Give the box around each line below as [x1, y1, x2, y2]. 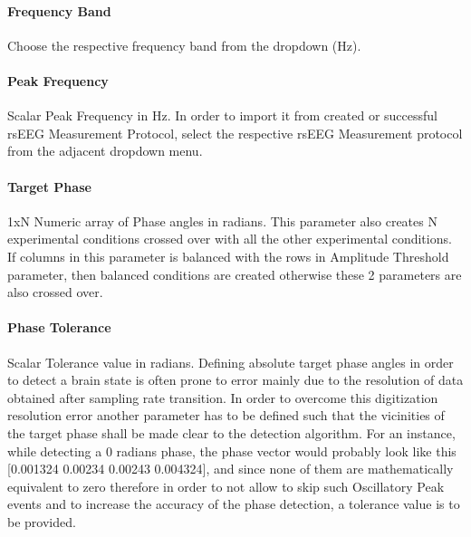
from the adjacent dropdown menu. [7, 141, 203, 160]
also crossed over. [7, 283, 103, 302]
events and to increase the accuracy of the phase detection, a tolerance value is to [7, 494, 460, 513]
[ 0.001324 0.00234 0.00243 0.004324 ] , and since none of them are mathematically [7, 459, 454, 478]
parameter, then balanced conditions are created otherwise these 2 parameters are [7, 264, 462, 283]
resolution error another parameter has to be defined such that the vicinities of [7, 406, 445, 425]
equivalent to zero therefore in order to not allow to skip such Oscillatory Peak [7, 476, 445, 495]
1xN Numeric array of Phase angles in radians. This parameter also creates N [7, 211, 437, 230]
